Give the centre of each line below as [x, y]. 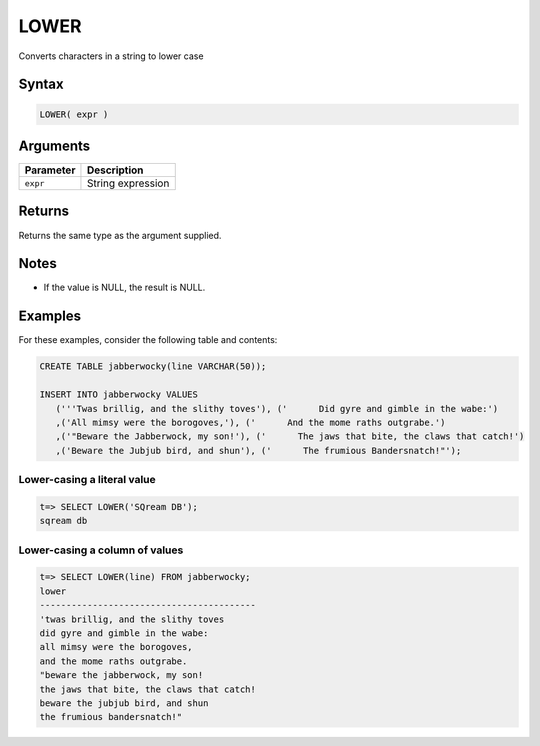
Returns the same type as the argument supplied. [120, 235]
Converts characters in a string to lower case [111, 56]
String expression [128, 183]
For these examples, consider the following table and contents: [148, 340]
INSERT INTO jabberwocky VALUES [119, 394]
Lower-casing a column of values [101, 550]
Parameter [50, 170]
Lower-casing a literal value [87, 480]
